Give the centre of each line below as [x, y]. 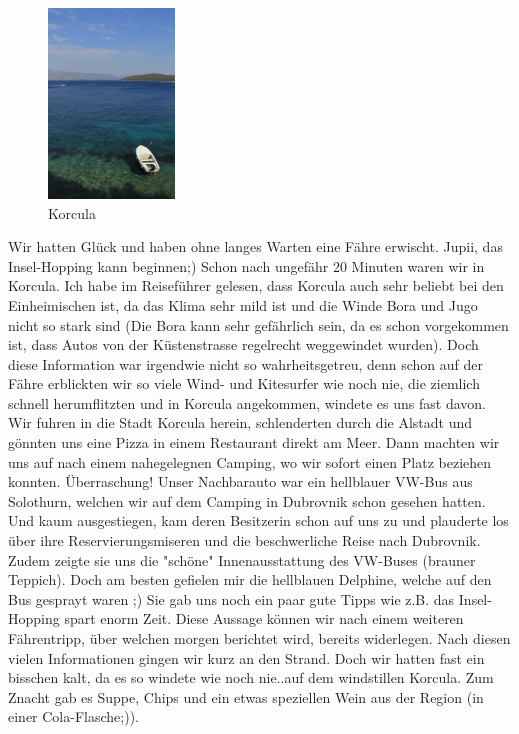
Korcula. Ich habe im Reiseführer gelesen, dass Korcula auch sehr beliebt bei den [256, 285]
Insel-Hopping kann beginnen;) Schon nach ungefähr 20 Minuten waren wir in [246, 265]
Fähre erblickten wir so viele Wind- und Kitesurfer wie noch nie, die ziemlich [244, 383]
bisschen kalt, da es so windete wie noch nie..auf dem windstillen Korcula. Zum [251, 677]
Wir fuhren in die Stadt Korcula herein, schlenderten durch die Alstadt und [240, 422]
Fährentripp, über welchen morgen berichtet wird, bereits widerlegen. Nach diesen [259, 638]
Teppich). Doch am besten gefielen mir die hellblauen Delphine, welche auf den [250, 579]
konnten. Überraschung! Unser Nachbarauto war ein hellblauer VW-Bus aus [240, 481]
